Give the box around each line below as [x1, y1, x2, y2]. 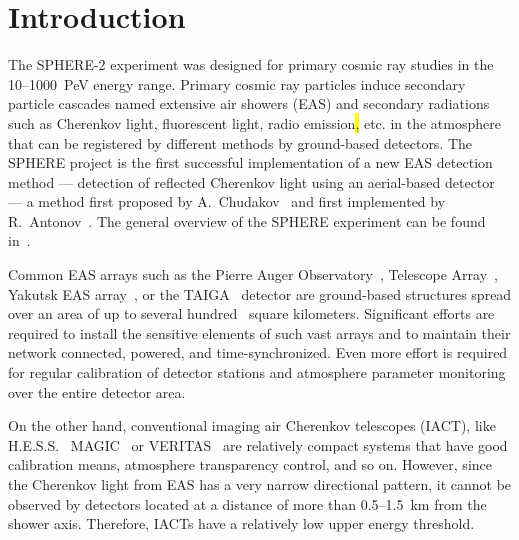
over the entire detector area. [8, 381, 186, 402]
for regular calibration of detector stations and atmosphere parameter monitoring [8, 362, 506, 383]
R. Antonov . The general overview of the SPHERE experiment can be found [8, 210, 486, 231]
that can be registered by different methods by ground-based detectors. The [8, 132, 473, 153]
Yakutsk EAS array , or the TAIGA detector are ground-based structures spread [8, 283, 512, 304]
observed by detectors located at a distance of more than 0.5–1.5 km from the [8, 493, 487, 514]
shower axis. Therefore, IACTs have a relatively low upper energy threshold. [8, 513, 475, 534]
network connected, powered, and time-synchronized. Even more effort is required [8, 342, 508, 363]
